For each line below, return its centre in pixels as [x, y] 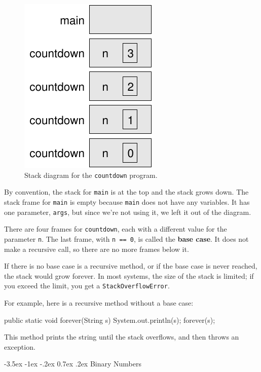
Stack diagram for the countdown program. [91, 175]
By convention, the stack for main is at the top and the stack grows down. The [126, 192]
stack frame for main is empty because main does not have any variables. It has [127, 201]
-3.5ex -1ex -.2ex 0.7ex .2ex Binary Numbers [73, 364]
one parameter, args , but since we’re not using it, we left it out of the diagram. [128, 212]
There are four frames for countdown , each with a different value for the [116, 229]
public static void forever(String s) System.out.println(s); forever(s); [110, 320]
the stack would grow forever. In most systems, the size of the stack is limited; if [129, 275]
